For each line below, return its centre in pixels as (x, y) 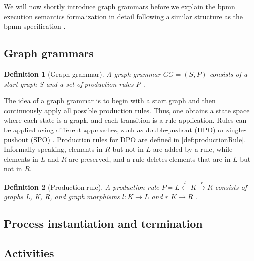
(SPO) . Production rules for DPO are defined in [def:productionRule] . (138, 139)
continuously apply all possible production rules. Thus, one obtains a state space (127, 110)
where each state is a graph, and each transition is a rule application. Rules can (125, 120)
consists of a (228, 73)
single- (236, 129)
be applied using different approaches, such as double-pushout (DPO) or (114, 129)
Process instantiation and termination (103, 223)
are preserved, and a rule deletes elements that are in (150, 159)
